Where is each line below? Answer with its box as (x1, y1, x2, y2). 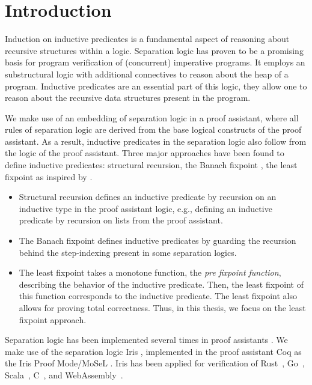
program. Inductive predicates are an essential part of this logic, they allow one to (5, 79, 307, 92)
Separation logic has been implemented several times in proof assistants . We (5, 333, 288, 346)
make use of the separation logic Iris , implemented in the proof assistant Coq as (5, 345, 302, 357)
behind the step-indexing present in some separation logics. (19, 246, 237, 258)
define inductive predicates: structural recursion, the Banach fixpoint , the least (5, 159, 298, 171)
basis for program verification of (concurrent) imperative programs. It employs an (5, 56, 305, 68)
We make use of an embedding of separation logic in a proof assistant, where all (5, 111, 299, 124)
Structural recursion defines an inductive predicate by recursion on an (19, 190, 277, 203)
